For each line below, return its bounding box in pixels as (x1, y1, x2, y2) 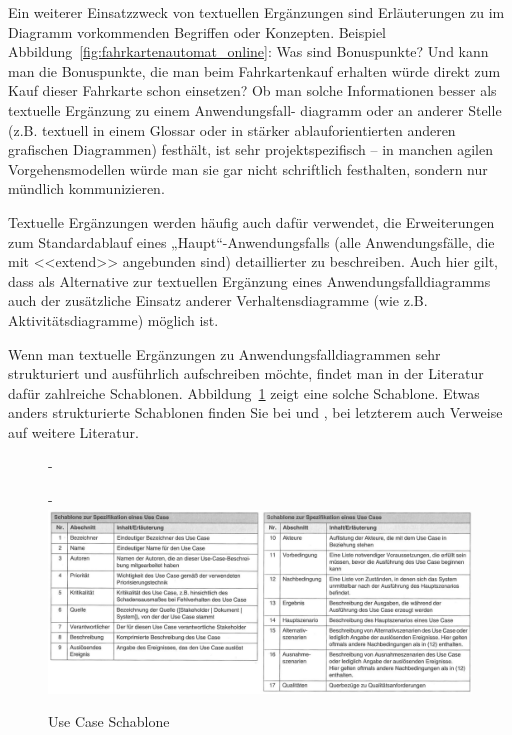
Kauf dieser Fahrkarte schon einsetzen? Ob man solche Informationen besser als (8, 80, 497, 101)
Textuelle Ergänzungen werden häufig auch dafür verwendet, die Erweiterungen (8, 211, 495, 232)
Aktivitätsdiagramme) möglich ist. (8, 309, 219, 330)
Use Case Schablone (48, 711, 170, 732)
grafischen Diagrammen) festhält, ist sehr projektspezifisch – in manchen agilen (8, 139, 493, 160)
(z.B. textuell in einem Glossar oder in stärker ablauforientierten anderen (8, 119, 456, 140)
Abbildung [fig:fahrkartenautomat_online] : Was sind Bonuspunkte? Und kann (8, 41, 489, 62)
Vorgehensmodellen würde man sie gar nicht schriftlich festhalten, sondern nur (8, 158, 488, 179)
